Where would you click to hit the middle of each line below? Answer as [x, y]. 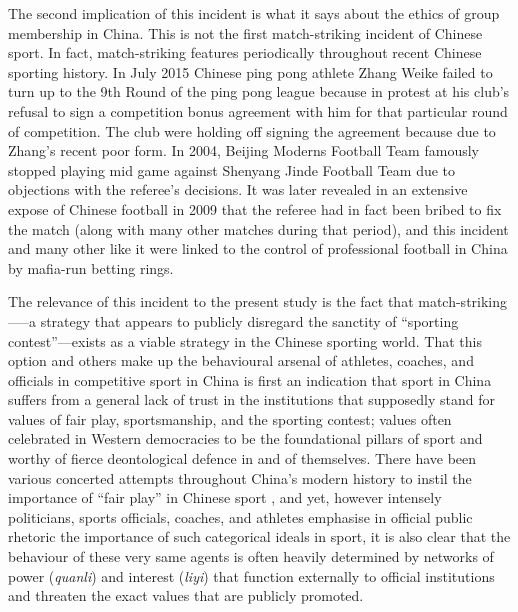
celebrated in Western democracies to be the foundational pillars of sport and [245, 438]
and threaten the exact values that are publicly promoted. [186, 595]
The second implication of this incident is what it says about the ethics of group [254, 13]
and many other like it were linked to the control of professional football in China [258, 248]
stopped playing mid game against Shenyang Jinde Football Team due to [232, 169]
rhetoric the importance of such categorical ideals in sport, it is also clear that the [259, 536]
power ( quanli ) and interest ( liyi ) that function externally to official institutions [251, 575]
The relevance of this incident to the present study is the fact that [211, 301]
